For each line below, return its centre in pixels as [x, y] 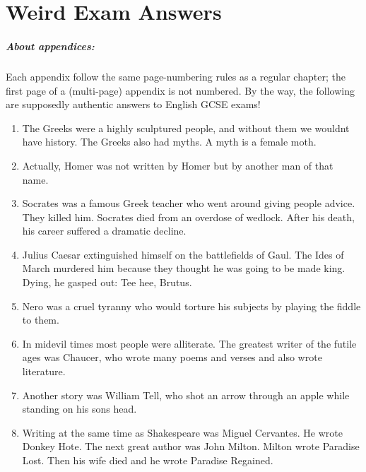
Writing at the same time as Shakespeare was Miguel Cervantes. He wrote [182, 432]
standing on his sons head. [79, 409]
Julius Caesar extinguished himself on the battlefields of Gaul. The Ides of [183, 254]
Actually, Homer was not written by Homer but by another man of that [178, 165]
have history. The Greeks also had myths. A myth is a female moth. [169, 142]
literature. [44, 371]
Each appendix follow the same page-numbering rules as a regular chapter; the [176, 76]
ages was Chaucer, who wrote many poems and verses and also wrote [172, 357]
